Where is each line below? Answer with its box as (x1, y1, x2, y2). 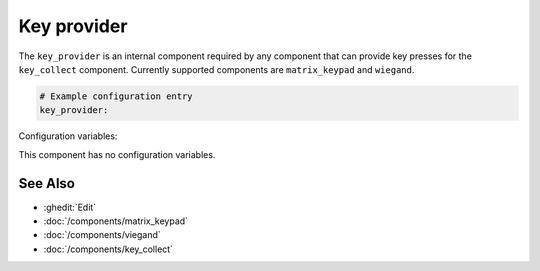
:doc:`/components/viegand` (43, 229, 162, 241)
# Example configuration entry (39, 90, 194, 102)
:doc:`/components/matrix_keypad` (43, 215, 189, 227)
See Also (18, 175, 75, 192)
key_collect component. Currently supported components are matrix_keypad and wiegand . (18, 63, 415, 75)
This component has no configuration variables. (18, 148, 216, 160)
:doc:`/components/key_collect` (43, 243, 174, 255)
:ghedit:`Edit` (43, 201, 97, 213)
